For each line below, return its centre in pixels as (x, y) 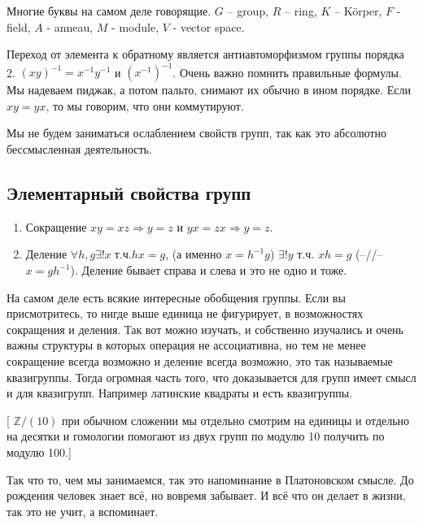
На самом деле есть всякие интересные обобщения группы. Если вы (176, 297)
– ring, (301, 11)
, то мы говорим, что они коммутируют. (145, 105)
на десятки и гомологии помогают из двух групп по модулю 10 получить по (196, 436)
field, (19, 26)
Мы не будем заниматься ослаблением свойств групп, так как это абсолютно (197, 133)
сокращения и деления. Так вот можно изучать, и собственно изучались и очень (205, 329)
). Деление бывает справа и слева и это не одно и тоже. (209, 270)
